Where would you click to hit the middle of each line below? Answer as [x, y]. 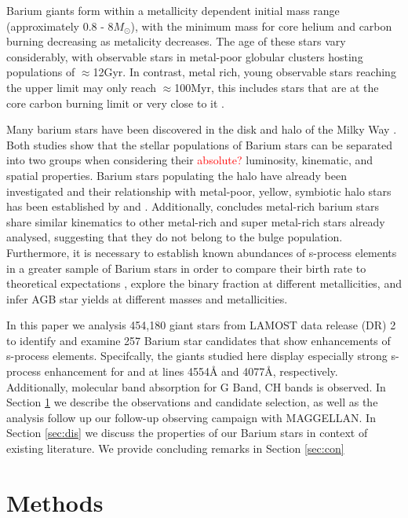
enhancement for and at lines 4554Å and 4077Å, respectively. [191, 371]
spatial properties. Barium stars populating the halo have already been [177, 175]
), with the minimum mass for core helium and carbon [261, 26]
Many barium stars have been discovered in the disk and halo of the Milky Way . [202, 129]
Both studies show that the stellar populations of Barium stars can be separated [199, 144]
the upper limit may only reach [82, 87]
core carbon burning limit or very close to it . [115, 103]
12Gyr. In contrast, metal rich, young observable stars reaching [244, 72]
